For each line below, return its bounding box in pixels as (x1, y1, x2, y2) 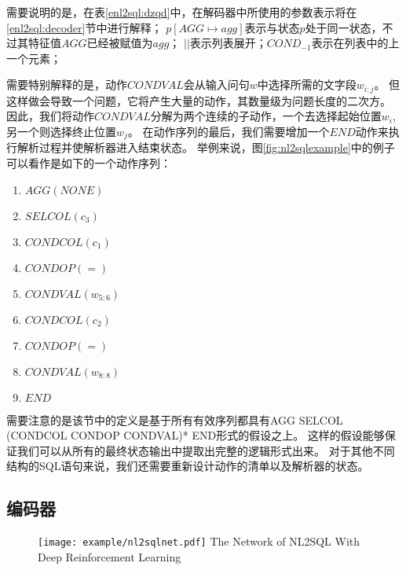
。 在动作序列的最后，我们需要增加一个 (127, 123, 330, 140)
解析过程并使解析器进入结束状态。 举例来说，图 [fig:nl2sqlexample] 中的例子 (16, 139, 395, 156)
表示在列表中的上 (311, 35, 400, 51)
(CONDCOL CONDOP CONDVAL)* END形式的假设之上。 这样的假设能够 (6, 427, 385, 443)
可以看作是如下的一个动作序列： (6, 155, 171, 171)
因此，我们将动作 (6, 108, 94, 124)
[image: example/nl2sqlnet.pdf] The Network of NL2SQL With (38, 533, 360, 550)
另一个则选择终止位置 (6, 123, 116, 140)
